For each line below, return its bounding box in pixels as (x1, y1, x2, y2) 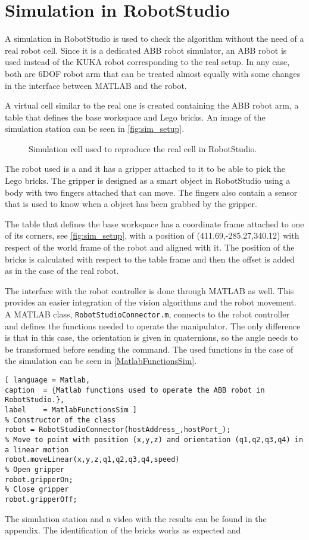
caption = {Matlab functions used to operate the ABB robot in (5, 385, 265, 394)
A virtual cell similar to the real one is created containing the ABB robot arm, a (5, 99, 299, 112)
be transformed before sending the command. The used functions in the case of (5, 342, 294, 355)
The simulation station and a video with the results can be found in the (5, 512, 267, 524)
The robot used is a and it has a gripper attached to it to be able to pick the (5, 162, 285, 175)
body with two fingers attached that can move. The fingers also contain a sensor (5, 186, 298, 198)
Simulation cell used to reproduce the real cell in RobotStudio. (29, 142, 257, 155)
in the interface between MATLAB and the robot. (5, 79, 187, 91)
